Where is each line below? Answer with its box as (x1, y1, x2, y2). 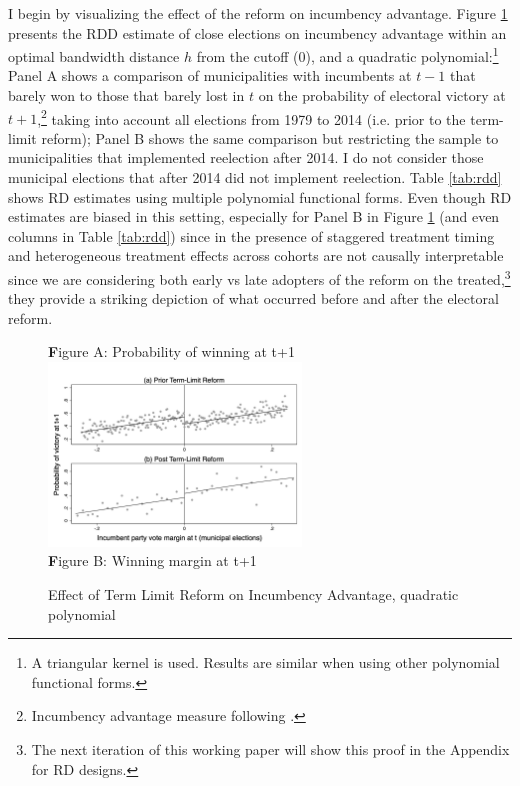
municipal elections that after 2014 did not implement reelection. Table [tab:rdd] (8, 167, 502, 188)
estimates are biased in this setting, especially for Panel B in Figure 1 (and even (8, 206, 500, 227)
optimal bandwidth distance (8, 45, 180, 66)
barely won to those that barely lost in (8, 85, 245, 106)
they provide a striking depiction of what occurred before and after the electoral (8, 288, 499, 309)
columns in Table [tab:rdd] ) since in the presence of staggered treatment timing (8, 225, 495, 246)
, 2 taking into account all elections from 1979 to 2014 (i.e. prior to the (37, 105, 466, 129)
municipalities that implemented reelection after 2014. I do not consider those (8, 147, 484, 168)
